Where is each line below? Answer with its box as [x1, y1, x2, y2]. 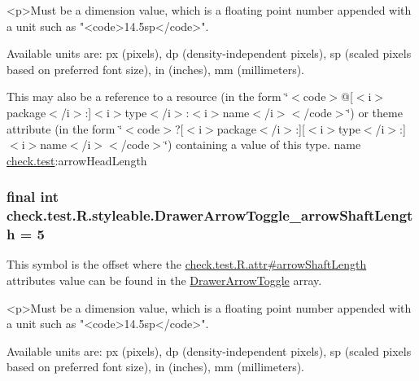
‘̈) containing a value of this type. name [164, 136, 361, 153]
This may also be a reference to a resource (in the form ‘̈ [7, 88, 289, 105]
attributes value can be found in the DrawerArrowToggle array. [7, 272, 322, 288]
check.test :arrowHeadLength [7, 151, 147, 169]
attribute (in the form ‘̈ [7, 120, 123, 137]
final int [7, 186, 59, 207]
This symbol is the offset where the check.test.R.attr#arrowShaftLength [7, 256, 367, 273]
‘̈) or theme [347, 103, 403, 120]
